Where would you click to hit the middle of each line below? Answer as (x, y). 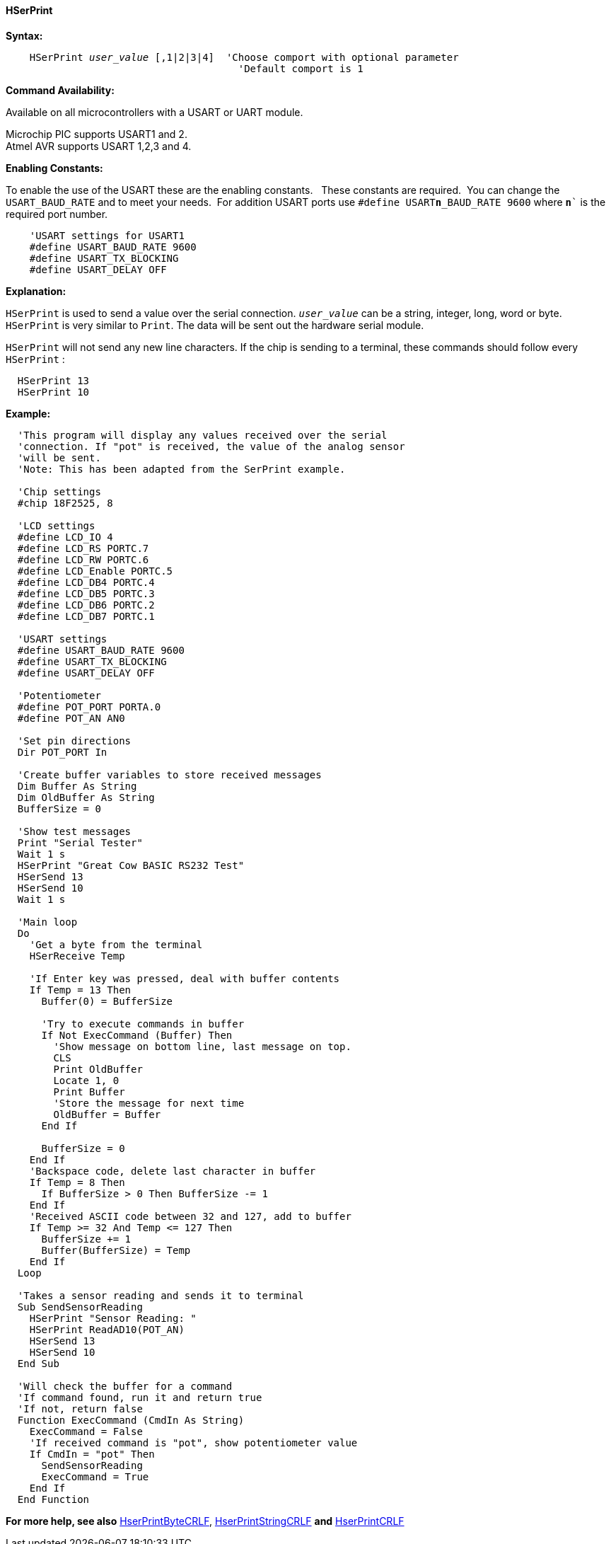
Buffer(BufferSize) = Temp (116, 1250)
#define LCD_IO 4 (65, 537)
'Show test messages (74, 831)
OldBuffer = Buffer (107, 1114)
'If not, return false (80, 1408)
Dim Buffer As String (77, 786)
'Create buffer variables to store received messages (169, 774)
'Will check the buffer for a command (125, 1386)
